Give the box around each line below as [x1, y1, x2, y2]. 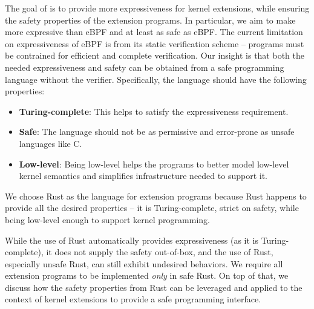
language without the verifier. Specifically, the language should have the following [5, 73, 307, 85]
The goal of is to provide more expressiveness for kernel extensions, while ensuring [5, 2, 310, 14]
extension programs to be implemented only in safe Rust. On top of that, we [5, 269, 289, 282]
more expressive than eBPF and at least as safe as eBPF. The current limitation [5, 25, 303, 38]
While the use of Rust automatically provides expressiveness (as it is [5, 233, 258, 246]
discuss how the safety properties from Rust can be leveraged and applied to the [5, 281, 303, 293]
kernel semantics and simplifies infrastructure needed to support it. [19, 169, 267, 182]
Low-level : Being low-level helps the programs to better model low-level [19, 157, 289, 170]
